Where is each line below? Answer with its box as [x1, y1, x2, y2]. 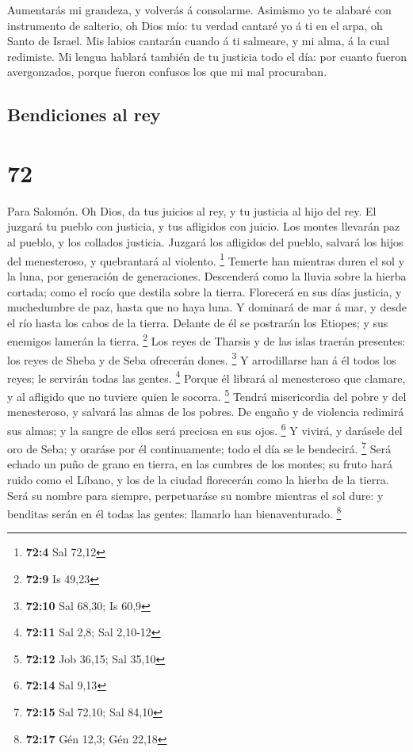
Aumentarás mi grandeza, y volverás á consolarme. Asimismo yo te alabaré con [7, 2, 392, 17]
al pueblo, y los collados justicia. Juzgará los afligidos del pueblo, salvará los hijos [7, 234, 403, 250]
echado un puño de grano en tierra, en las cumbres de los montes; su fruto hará [7, 456, 392, 472]
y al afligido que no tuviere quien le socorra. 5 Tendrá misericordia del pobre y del [7, 386, 407, 404]
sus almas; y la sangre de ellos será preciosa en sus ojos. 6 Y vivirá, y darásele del [7, 419, 403, 438]
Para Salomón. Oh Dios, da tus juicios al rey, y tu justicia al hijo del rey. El [7, 202, 377, 219]
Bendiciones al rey [7, 102, 161, 127]
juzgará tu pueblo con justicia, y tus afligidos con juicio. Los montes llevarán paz [7, 218, 400, 235]
